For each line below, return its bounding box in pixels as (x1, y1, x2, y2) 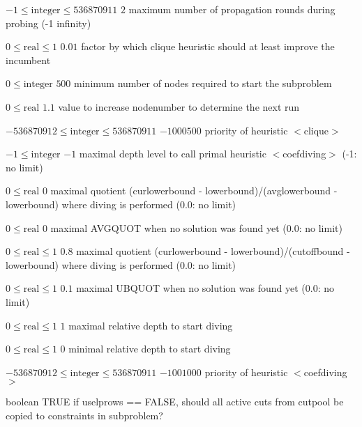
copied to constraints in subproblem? (6, 407, 163, 422)
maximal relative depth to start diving (68, 318, 233, 332)
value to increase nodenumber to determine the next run (58, 99, 300, 114)
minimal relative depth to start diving (68, 341, 231, 356)
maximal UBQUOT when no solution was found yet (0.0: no (76, 281, 334, 295)
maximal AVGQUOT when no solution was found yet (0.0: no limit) (50, 220, 342, 235)
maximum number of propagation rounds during (128, 2, 335, 16)
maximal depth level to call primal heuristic (79, 146, 266, 161)
